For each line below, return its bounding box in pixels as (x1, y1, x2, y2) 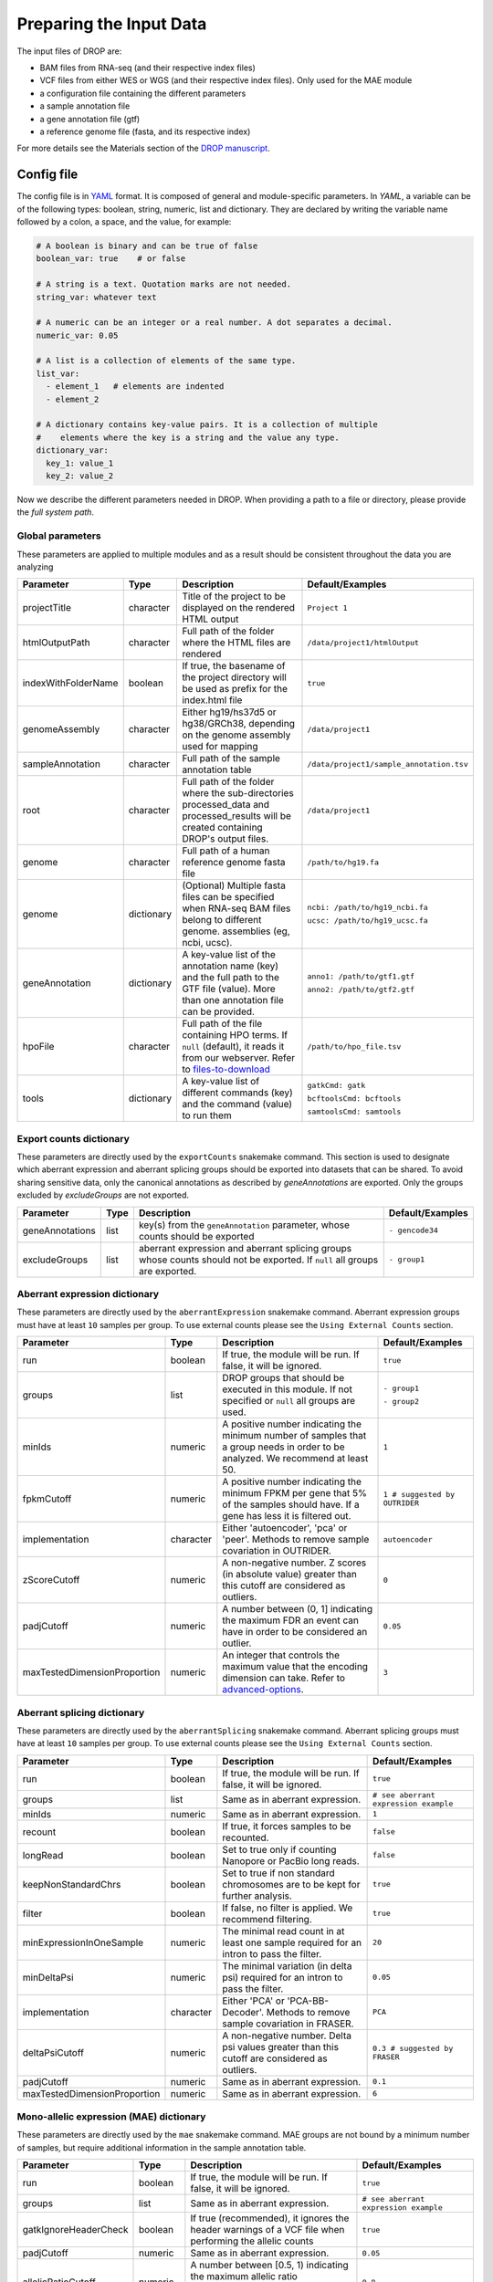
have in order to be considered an (222, 1626, 368, 1638)
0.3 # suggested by (372, 2043, 454, 2053)
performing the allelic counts (190, 2235, 314, 2247)
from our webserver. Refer (182, 1052, 296, 1064)
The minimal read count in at (222, 1924, 345, 1937)
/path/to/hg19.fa (307, 857, 379, 867)
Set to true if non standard (222, 1867, 335, 1879)
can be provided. (182, 1005, 256, 1018)
